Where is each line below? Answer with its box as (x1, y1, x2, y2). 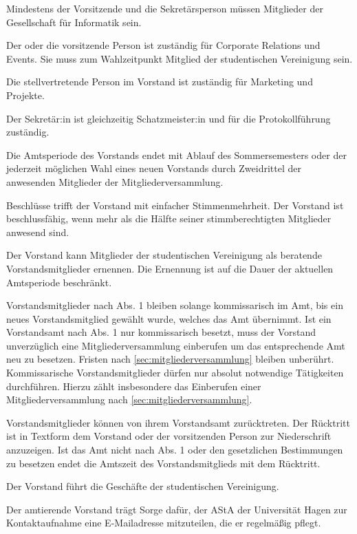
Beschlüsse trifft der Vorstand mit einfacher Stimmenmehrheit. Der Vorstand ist (6, 197, 344, 212)
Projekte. (6, 87, 45, 102)
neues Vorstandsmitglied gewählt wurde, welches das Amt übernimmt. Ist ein (6, 311, 332, 325)
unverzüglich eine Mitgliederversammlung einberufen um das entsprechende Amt (6, 338, 345, 352)
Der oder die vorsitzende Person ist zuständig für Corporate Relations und (6, 38, 321, 52)
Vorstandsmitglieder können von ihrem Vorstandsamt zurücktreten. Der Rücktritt (6, 415, 350, 429)
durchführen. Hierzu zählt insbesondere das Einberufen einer (6, 378, 261, 393)
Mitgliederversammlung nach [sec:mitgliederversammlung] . (6, 392, 252, 407)
